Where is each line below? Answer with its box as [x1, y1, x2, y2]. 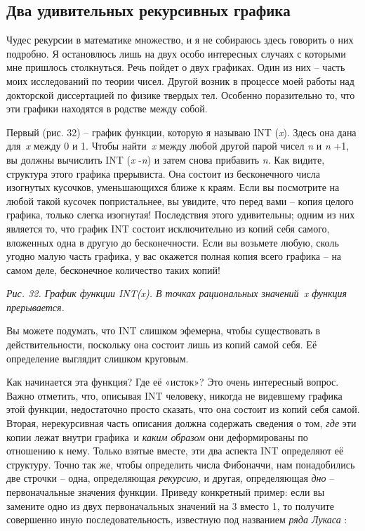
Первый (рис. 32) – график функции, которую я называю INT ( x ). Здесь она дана [6, 124, 357, 139]
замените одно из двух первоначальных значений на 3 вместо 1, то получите [6, 498, 334, 513]
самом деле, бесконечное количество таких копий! [6, 262, 220, 277]
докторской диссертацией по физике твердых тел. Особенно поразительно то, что [6, 87, 355, 102]
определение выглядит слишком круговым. [6, 350, 189, 365]
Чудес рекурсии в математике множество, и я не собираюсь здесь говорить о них [6, 32, 354, 47]
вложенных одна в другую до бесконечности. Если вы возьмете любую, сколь [6, 235, 339, 249]
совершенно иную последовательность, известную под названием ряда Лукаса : [6, 512, 347, 527]
